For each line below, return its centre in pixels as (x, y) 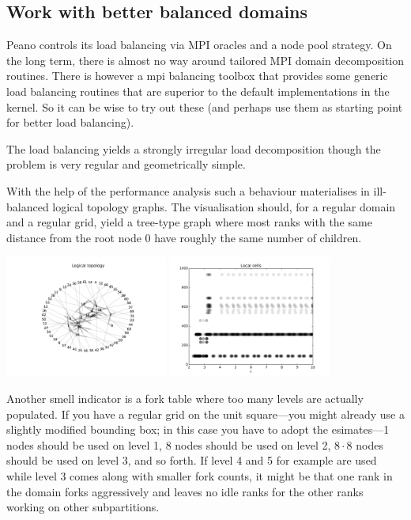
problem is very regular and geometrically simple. (126, 164)
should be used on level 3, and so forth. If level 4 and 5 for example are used (192, 460)
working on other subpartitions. (83, 507)
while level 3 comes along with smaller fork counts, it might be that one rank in (200, 476)
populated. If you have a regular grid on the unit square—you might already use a (205, 414)
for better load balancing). (70, 122)
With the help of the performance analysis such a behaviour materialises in (188, 190)
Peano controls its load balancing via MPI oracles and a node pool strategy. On (199, 45)
